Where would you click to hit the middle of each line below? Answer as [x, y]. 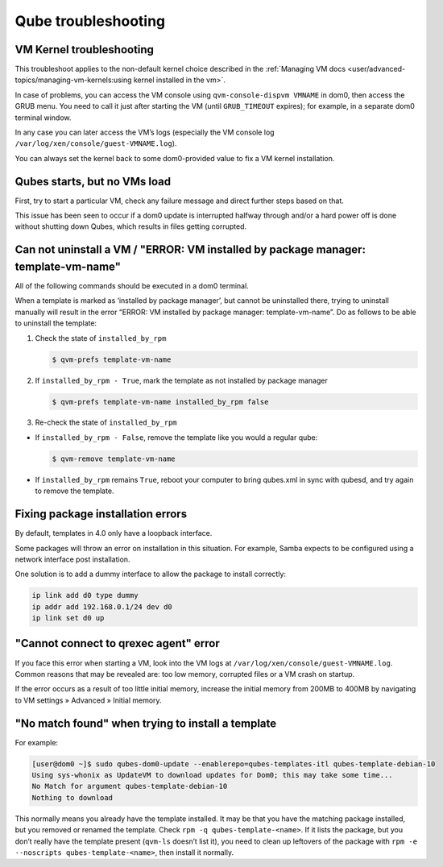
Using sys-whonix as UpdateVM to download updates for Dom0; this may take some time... [213, 775]
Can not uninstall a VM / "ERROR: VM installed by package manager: [190, 250]
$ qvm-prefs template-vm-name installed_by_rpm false [160, 402]
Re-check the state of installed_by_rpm [106, 422]
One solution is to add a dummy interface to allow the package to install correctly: [150, 574]
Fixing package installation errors [101, 514]
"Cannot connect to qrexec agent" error [118, 643]
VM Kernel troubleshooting [85, 50]
